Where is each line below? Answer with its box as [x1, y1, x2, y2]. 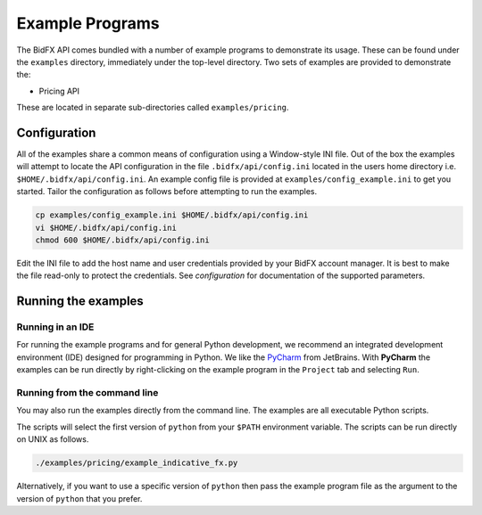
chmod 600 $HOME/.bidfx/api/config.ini [35, 234, 210, 245]
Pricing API [38, 86, 80, 96]
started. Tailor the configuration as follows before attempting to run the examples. [16, 186, 317, 197]
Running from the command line [16, 387, 159, 399]
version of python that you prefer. [16, 493, 143, 503]
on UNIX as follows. [16, 434, 89, 445]
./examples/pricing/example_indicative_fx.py [35, 458, 238, 468]
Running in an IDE [16, 321, 95, 333]
